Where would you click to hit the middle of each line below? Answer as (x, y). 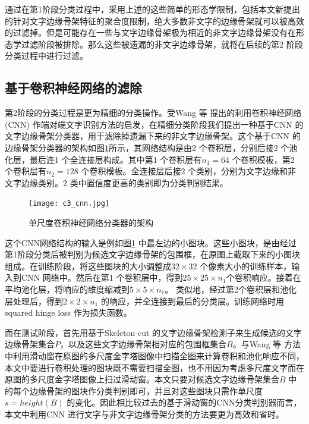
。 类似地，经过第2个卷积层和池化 (231, 289)
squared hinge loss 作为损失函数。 (68, 312)
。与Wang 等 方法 (267, 344)
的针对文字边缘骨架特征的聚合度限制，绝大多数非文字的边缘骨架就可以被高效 (154, 21)
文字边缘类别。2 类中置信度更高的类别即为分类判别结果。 (116, 182)
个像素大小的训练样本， (246, 266)
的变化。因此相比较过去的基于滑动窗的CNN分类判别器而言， (184, 402)
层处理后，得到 (34, 301)
